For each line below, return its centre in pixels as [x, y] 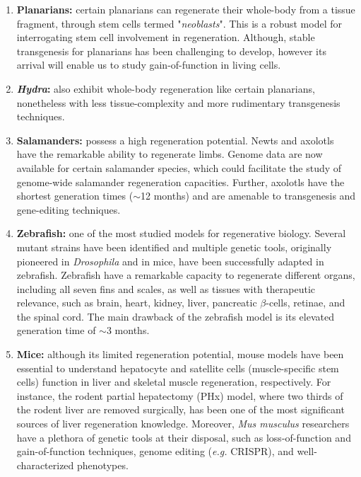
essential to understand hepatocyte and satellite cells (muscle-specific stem [178, 368]
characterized [45, 465]
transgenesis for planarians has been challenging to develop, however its [171, 51]
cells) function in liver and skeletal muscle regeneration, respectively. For [174, 382]
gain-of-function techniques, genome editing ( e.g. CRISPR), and [155, 451]
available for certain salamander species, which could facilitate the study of [179, 167]
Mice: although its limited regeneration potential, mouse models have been [180, 354]
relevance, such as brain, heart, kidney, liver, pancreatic [137, 303]
